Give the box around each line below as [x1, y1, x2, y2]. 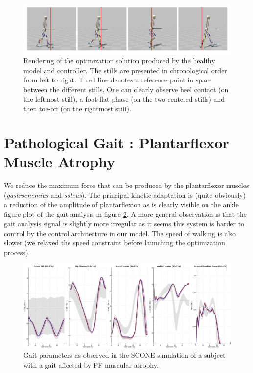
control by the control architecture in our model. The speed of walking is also [4, 228, 236, 238]
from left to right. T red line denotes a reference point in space [23, 75, 212, 85]
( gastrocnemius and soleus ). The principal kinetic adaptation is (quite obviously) [4, 189, 246, 200]
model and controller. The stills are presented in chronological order [23, 65, 227, 75]
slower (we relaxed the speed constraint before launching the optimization [4, 238, 225, 248]
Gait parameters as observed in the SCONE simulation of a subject [23, 350, 226, 360]
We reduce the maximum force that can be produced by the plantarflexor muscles [4, 180, 249, 190]
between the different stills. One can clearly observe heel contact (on [23, 84, 229, 94]
